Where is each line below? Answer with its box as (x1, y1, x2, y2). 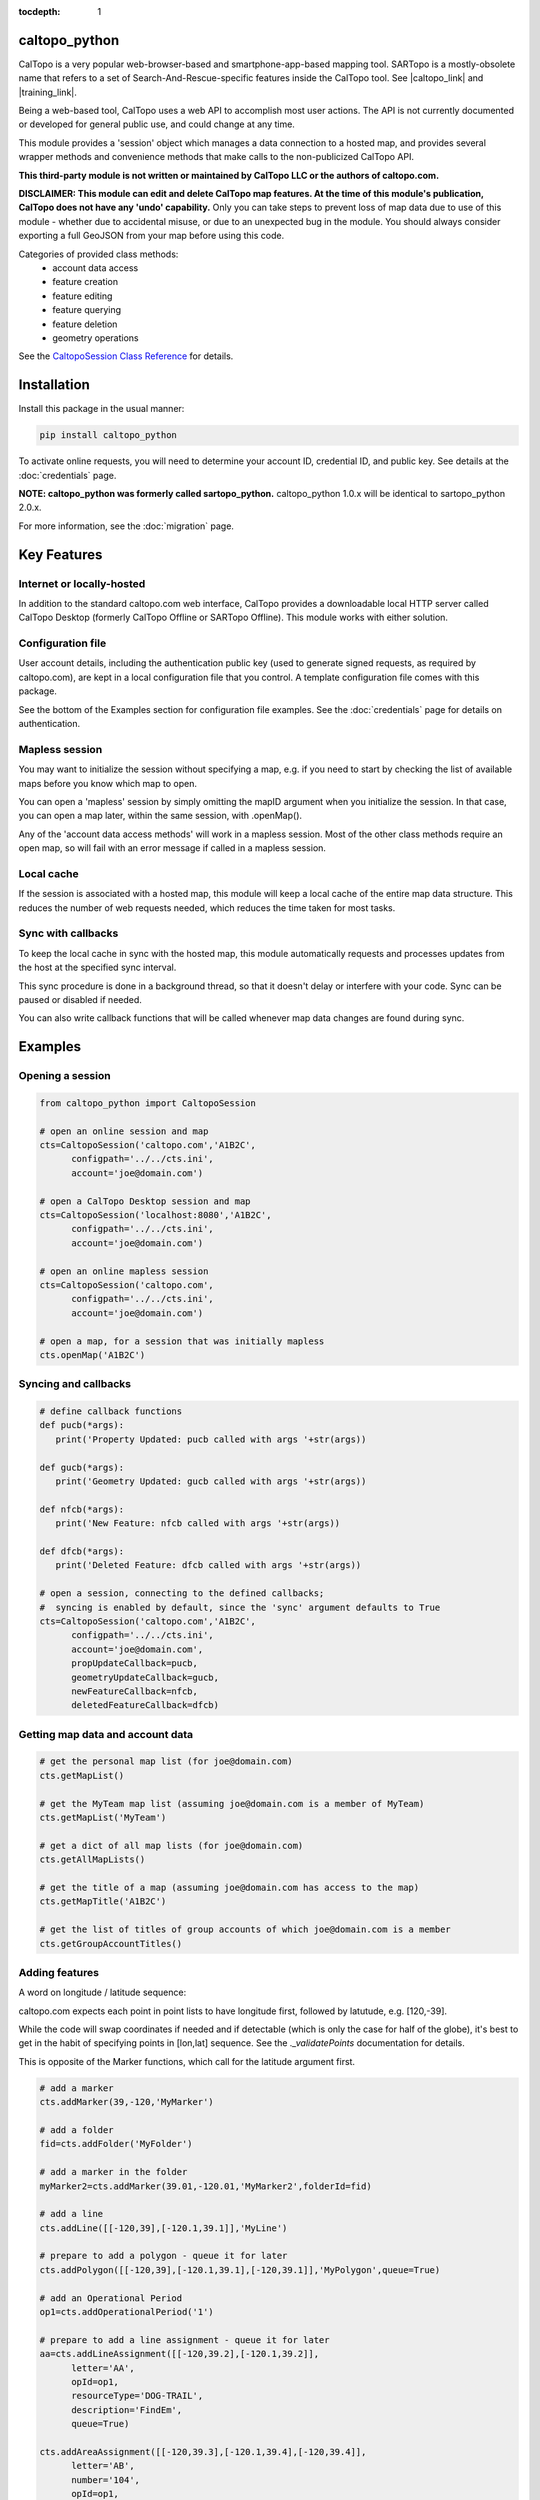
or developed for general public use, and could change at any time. (18, 118, 295, 130)
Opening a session (18, 1069, 111, 1083)
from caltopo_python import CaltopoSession (39, 1097, 257, 1109)
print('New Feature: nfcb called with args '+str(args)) (55, 1518, 341, 1529)
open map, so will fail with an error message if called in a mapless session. (18, 842, 327, 854)
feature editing (52, 290, 113, 302)
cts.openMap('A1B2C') (39, 1349, 146, 1360)
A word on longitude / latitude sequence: (18, 1986, 187, 1999)
